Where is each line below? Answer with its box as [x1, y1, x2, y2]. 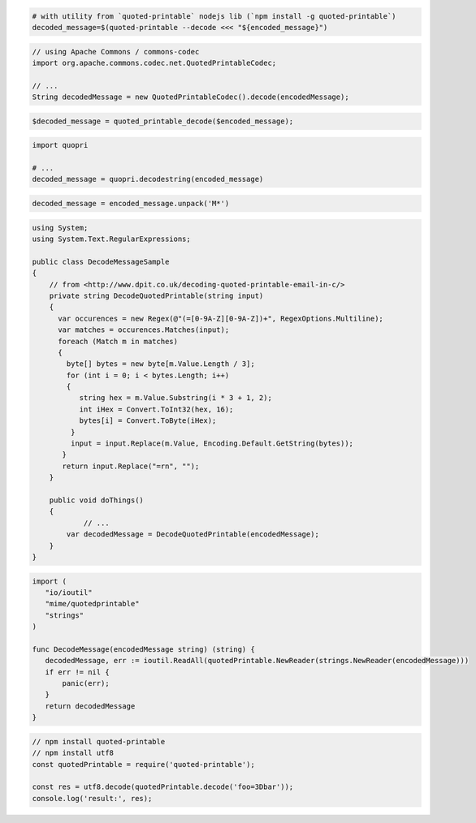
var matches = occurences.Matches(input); [58, 325, 230, 334]
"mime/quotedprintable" [45, 599, 140, 609]
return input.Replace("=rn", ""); [62, 461, 200, 471]
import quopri [32, 140, 89, 150]
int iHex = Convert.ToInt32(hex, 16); [79, 404, 234, 414]
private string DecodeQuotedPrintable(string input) [49, 291, 264, 300]
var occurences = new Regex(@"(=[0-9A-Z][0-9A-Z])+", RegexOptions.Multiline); [58, 313, 383, 323]
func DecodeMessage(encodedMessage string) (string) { [32, 644, 255, 653]
